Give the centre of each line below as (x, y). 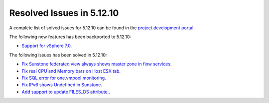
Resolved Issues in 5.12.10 (64, 13)
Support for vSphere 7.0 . (47, 46)
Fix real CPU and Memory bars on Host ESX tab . (71, 71)
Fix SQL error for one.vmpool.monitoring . (64, 78)
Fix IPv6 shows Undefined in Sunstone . (62, 85)
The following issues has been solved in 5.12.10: (58, 55)
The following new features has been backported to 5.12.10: (70, 37)
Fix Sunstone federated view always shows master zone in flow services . (97, 64)
